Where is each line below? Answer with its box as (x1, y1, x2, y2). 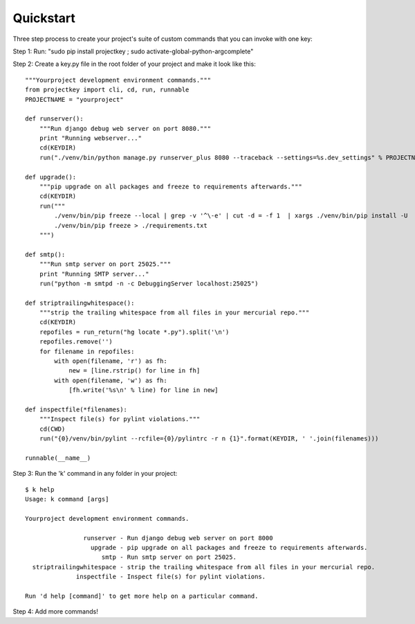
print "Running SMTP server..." (39, 270, 149, 278)
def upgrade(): (25, 173, 77, 181)
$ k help (25, 485, 55, 493)
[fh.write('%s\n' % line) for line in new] (68, 386, 219, 394)
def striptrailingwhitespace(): (25, 298, 135, 307)
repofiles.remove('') (39, 338, 113, 346)
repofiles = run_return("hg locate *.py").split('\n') (39, 328, 230, 336)
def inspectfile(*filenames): (25, 406, 128, 413)
